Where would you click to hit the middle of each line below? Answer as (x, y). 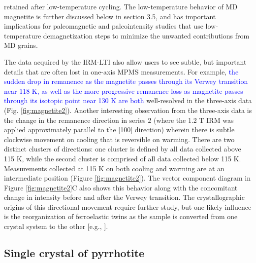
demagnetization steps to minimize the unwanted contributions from (146, 35)
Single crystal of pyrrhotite (74, 253)
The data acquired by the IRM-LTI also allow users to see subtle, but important (125, 61)
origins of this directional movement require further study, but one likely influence (128, 207)
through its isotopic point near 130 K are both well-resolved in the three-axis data (128, 100)
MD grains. (21, 45)
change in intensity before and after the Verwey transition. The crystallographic (124, 197)
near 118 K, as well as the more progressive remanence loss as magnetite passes (124, 91)
